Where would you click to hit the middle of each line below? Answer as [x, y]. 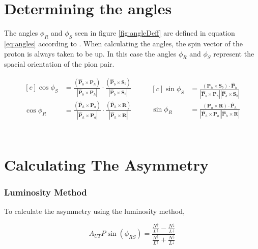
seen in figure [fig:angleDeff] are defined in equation [155, 33]
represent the [234, 53]
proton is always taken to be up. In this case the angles [90, 53]
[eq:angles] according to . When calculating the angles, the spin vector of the [123, 43]
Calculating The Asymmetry [106, 165]
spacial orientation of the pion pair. [59, 64]
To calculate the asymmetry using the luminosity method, [94, 211]
